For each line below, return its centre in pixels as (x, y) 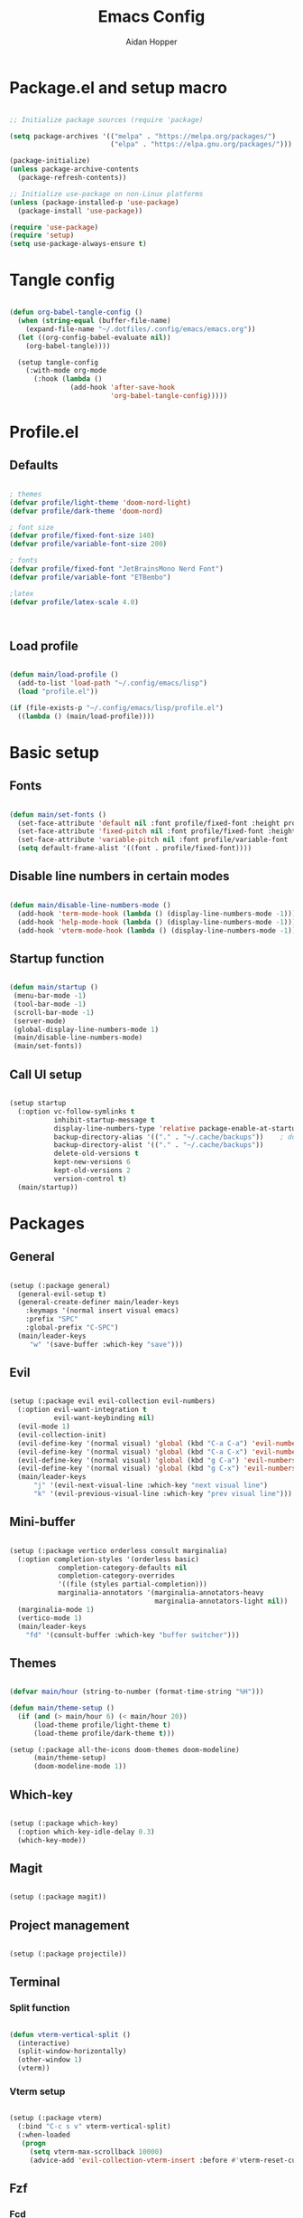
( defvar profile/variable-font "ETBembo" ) (90, 577)
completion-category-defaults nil (122, 1568)
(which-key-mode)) (52, 1840)
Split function (40, 2008)
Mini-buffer (42, 1522)
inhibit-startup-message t (104, 1120)
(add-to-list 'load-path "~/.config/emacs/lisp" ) (112, 683)
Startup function (57, 958)
